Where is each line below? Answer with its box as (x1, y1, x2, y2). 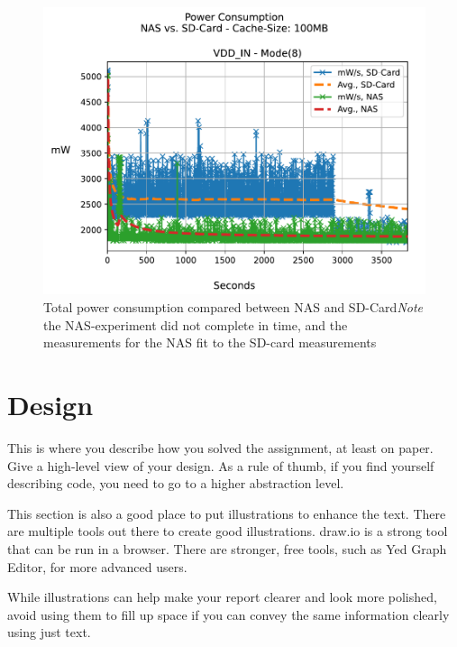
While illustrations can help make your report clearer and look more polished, (7, 587, 437, 606)
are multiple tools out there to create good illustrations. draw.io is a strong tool (7, 522, 448, 541)
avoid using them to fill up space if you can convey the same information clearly (7, 605, 450, 624)
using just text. (7, 623, 91, 642)
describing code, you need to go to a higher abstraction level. (7, 474, 344, 493)
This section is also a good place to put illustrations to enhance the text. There (7, 504, 446, 522)
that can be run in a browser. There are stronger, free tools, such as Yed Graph (7, 539, 447, 558)
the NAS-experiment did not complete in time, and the (43, 315, 348, 334)
